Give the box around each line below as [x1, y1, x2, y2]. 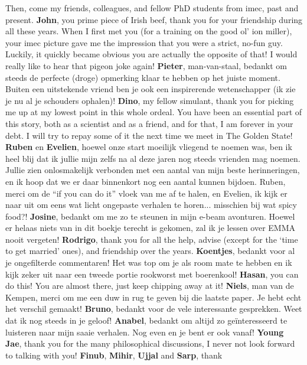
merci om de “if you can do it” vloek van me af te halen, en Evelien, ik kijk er [5, 187, 288, 199]
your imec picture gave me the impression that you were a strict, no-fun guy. [5, 36, 283, 48]
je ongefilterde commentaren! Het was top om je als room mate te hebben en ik [5, 256, 292, 269]
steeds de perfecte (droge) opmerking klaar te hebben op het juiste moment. [5, 71, 280, 83]
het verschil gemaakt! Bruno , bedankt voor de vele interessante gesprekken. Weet [5, 302, 302, 315]
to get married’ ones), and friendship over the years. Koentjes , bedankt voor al [5, 245, 295, 257]
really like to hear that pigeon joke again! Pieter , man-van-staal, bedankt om [5, 59, 287, 71]
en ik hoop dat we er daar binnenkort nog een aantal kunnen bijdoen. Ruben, [5, 175, 286, 187]
